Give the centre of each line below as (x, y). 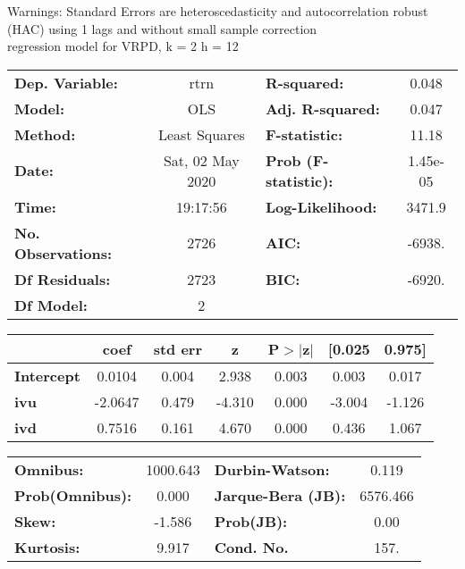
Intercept (47, 375)
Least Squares (201, 134)
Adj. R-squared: (322, 108)
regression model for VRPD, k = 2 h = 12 (123, 46)
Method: (45, 134)
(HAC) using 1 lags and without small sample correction (162, 28)
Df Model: (51, 305)
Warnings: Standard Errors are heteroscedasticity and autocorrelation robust (218, 11)
